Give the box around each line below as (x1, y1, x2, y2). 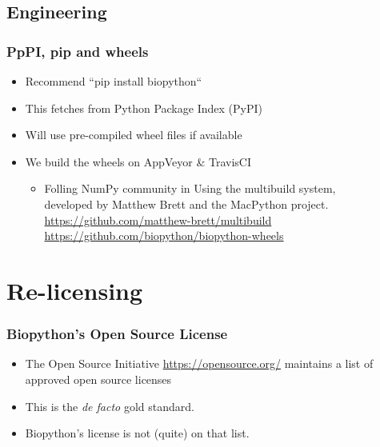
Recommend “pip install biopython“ (25, 73, 202, 89)
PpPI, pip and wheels (6, 41, 149, 61)
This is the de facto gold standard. (25, 397, 194, 414)
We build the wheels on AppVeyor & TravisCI (25, 153, 251, 170)
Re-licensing (6, 273, 143, 306)
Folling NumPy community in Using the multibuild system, (44, 180, 336, 197)
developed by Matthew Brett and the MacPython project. (44, 195, 329, 212)
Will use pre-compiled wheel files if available (25, 126, 242, 143)
